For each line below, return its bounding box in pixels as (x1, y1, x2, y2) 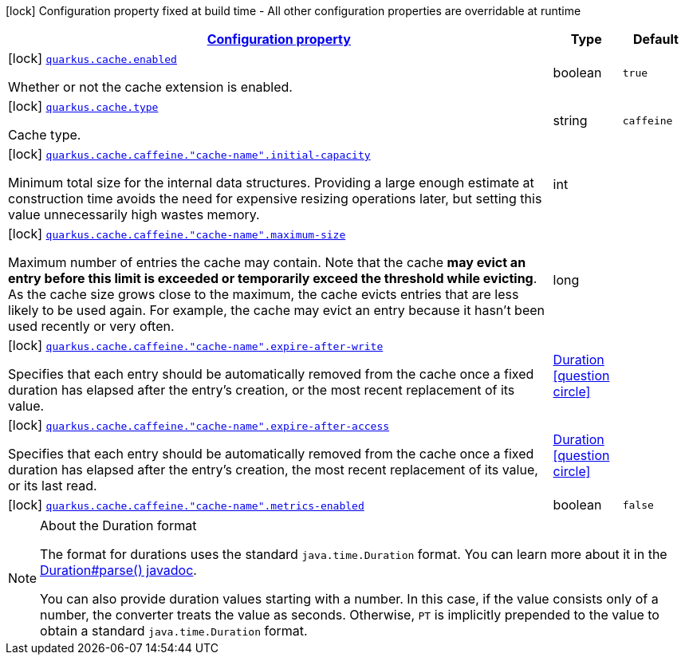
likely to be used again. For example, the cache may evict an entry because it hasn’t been (8, 302, 545, 318)
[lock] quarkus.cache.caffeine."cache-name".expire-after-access (8, 417, 390, 433)
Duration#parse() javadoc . (40, 562, 197, 578)
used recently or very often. (8, 318, 175, 334)
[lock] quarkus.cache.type (8, 98, 159, 114)
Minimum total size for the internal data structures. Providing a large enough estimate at (8, 175, 534, 191)
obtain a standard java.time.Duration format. (40, 623, 308, 639)
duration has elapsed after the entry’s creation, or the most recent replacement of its (8, 382, 515, 398)
